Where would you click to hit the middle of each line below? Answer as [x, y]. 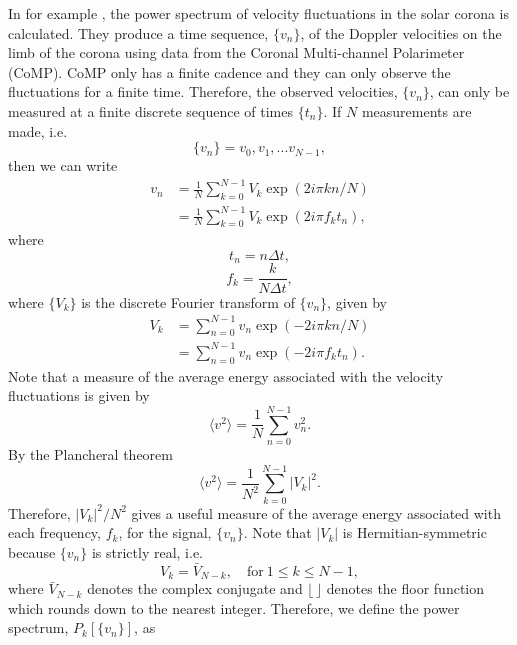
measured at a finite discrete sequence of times [150, 110]
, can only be [469, 91]
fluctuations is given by [79, 395]
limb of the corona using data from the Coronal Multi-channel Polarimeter [236, 52]
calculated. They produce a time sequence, [138, 32]
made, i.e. [38, 130]
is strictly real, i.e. [147, 551]
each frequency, [54, 532]
